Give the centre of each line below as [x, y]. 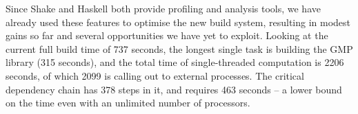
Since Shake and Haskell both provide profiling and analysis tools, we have [163, 8]
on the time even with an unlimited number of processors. [128, 103]
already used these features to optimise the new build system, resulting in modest [178, 22]
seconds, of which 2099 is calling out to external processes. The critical [155, 75]
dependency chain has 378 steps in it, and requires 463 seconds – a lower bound [174, 89]
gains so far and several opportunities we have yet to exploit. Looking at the [167, 35]
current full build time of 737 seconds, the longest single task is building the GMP [179, 48]
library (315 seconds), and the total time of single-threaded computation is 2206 [175, 62]
